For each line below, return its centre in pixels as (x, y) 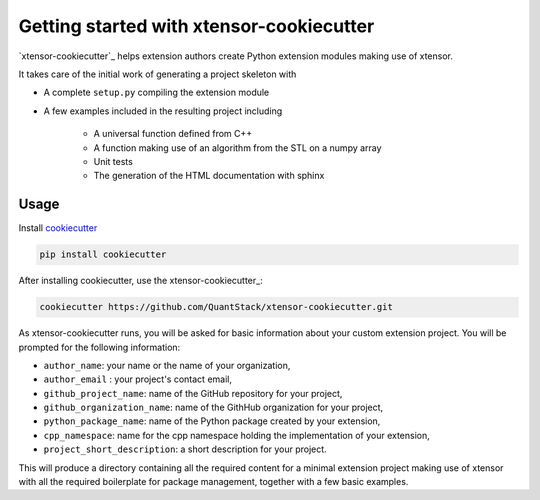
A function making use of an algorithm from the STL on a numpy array (237, 147)
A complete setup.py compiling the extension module (156, 92)
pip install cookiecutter (103, 254)
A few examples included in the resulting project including (163, 111)
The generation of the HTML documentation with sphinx (209, 176)
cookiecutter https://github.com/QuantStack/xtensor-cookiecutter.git (216, 307)
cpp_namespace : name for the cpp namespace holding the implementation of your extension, (236, 435)
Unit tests (113, 161)
